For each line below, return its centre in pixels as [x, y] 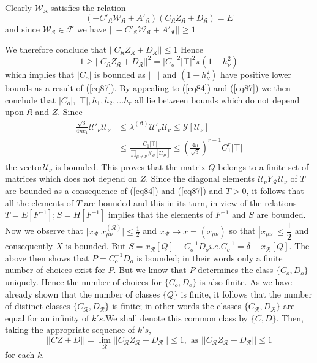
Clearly [18, 7]
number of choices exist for [55, 270]
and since [22, 28]
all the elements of [39, 202]
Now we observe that [44, 230]
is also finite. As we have [246, 281]
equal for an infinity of [47, 317]
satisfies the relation [88, 7]
